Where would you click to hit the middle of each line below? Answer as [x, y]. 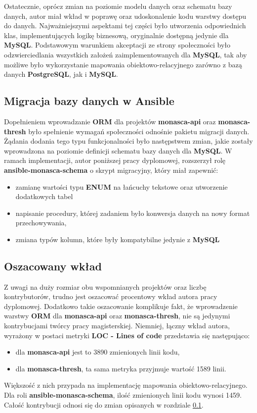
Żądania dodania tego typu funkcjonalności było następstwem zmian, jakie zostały [128, 141]
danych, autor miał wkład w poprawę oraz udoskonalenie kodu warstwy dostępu [125, 16]
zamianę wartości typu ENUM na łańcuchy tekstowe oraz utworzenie [122, 186]
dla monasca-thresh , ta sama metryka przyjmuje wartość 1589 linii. [121, 368]
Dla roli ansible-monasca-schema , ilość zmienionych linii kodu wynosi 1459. [123, 395]
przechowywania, [41, 223]
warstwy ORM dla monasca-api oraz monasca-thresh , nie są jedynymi [117, 316]
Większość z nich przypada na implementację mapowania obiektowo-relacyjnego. [126, 385]
